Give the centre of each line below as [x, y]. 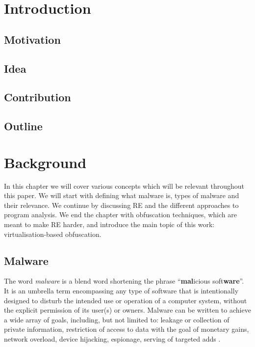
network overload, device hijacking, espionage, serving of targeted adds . [112, 338]
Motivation [32, 39]
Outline [23, 126]
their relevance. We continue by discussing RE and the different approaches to [121, 205]
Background [45, 162]
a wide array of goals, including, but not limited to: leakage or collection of [117, 319]
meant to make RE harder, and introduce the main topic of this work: [109, 224]
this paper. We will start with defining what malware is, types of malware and [122, 195]
